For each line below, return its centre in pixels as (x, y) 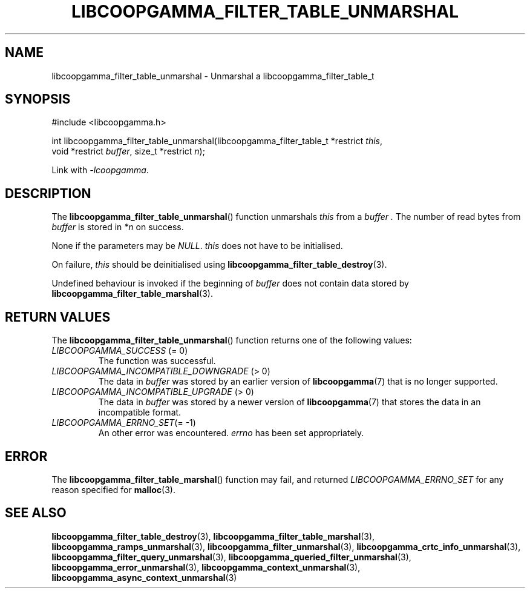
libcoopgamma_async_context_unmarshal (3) (144, 577)
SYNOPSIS (38, 99)
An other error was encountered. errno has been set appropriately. (231, 433)
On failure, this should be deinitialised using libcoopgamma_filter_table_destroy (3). (219, 265)
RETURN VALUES (58, 317)
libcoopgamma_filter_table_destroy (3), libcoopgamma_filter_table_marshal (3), (213, 536)
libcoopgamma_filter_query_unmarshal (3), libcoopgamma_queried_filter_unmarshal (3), (231, 557)
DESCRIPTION (48, 193)
